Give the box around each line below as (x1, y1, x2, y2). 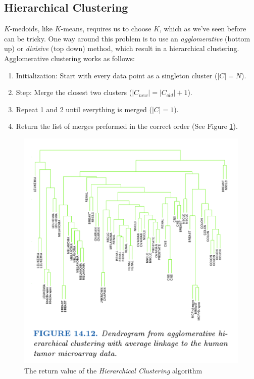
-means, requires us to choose (61, 23, 151, 34)
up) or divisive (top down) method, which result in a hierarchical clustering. (4, 43, 239, 54)
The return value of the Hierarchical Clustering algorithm (24, 365, 202, 375)
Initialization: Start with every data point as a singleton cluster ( (16, 70, 218, 80)
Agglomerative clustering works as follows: (4, 53, 135, 63)
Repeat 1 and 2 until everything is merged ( (16, 104, 152, 114)
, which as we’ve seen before (159, 23, 246, 34)
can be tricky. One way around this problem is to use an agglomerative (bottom (4, 33, 250, 43)
